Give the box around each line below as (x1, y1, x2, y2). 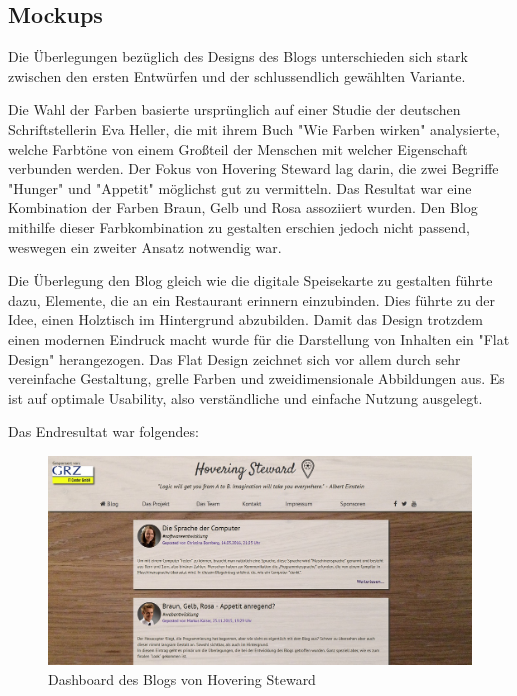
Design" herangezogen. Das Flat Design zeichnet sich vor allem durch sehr (8, 348, 461, 369)
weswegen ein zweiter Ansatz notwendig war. (8, 236, 282, 257)
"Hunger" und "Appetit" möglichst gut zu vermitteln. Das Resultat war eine (8, 177, 472, 198)
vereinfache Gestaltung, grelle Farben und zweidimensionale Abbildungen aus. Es (8, 368, 505, 389)
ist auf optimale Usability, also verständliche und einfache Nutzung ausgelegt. (8, 387, 483, 408)
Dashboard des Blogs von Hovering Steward (48, 668, 316, 689)
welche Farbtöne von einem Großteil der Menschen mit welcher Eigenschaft (8, 138, 468, 159)
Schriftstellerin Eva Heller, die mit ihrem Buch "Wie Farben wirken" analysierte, (8, 118, 500, 139)
